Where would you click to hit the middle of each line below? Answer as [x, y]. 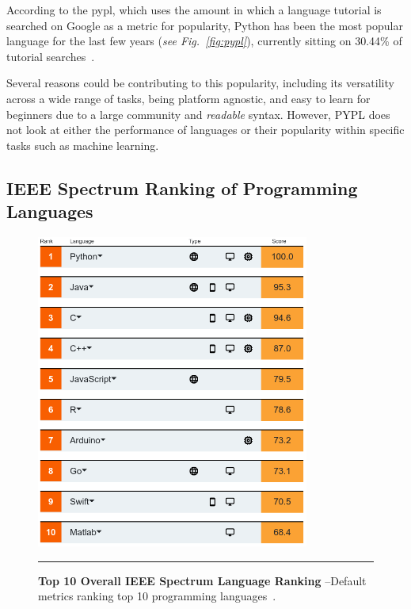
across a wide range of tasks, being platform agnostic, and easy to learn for [188, 98]
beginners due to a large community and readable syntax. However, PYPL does [198, 114]
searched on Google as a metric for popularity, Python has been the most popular [205, 25]
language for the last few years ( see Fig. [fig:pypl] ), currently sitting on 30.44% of [204, 41]
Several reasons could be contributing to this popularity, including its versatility [200, 83]
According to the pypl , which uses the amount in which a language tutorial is [194, 10]
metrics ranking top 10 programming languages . [157, 596]
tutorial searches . [51, 56]
